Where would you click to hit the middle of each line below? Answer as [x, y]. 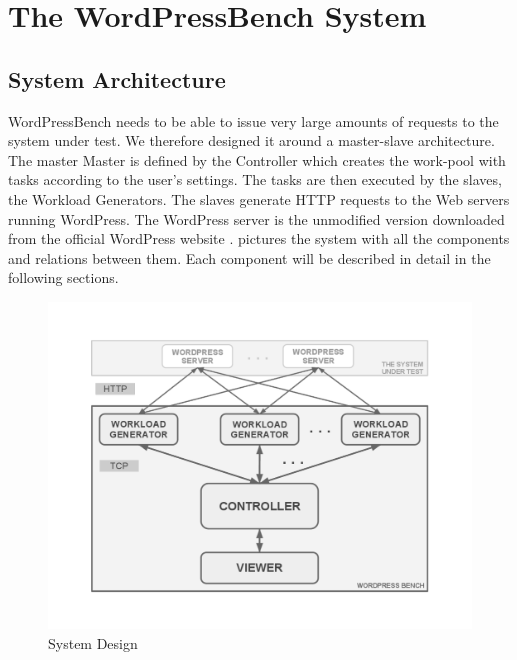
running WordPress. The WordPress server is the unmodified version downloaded [256, 218]
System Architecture [117, 78]
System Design [93, 643]
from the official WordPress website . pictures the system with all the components [259, 238]
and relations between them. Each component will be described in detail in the [249, 257]
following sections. [63, 277]
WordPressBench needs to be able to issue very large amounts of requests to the [253, 120]
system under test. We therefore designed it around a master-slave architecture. [251, 140]
